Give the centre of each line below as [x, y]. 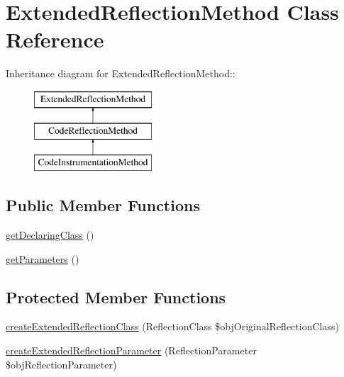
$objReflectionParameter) [61, 364]
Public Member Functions [103, 205]
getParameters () [43, 258]
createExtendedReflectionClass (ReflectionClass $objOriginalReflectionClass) [172, 326]
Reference [55, 39]
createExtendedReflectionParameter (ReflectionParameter [131, 350]
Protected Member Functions [116, 297]
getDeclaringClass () [50, 235]
